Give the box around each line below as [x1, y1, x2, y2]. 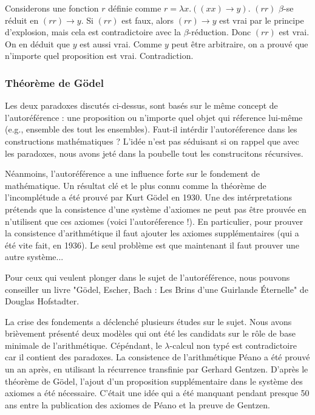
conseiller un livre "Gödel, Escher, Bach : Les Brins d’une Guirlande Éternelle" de [5, 283, 308, 295]
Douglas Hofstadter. [5, 295, 80, 307]
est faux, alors [121, 13, 174, 26]
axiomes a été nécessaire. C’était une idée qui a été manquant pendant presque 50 [5, 386, 310, 399]
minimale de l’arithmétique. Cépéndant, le [5, 338, 162, 351]
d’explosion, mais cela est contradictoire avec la [5, 26, 181, 38]
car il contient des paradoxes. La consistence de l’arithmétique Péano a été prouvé [5, 351, 310, 363]
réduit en [5, 13, 39, 26]
